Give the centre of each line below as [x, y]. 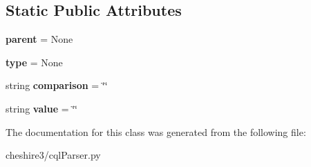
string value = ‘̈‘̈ [42, 108]
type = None [34, 62]
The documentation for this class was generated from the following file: [156, 131]
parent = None [39, 39]
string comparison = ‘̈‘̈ [57, 85]
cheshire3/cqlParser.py [53, 155]
